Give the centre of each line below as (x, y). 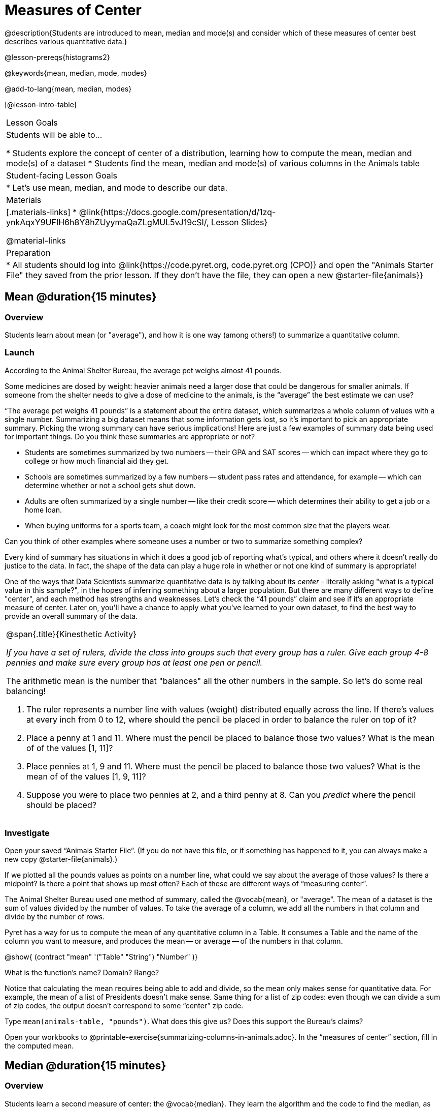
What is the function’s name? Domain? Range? (82, 973)
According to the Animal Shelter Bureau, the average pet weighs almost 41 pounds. (143, 370)
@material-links (36, 240)
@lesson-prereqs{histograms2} (57, 57)
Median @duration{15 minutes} (86, 1065)
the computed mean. (39, 1046)
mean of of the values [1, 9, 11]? (86, 776)
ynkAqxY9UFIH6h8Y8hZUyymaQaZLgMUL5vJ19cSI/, (108, 222)
